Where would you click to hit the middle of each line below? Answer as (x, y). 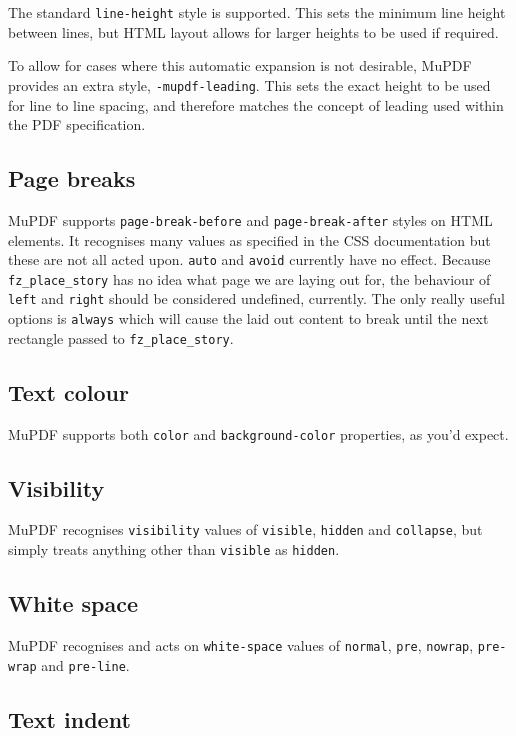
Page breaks (72, 178)
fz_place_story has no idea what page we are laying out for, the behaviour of (249, 278)
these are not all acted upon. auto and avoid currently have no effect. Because (249, 259)
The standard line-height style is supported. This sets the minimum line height (257, 12)
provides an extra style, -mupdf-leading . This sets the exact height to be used (249, 84)
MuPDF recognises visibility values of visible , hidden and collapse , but (245, 529)
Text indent (69, 718)
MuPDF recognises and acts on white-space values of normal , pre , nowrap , (241, 645)
